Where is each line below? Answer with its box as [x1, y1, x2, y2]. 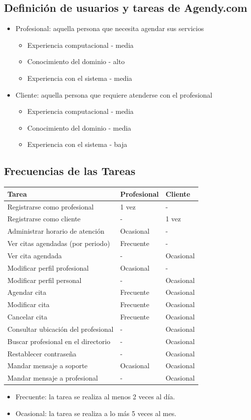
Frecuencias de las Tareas [4, 163, 135, 178]
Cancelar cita [7, 312, 47, 322]
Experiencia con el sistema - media [27, 72, 132, 83]
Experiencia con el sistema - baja [27, 139, 127, 149]
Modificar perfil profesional [7, 262, 89, 273]
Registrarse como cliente [7, 213, 81, 224]
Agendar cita [7, 287, 46, 297]
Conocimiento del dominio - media [27, 122, 131, 133]
